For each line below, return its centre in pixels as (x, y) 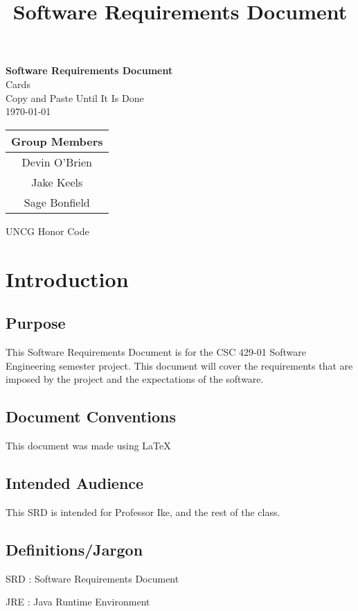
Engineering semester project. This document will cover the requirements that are (179, 365)
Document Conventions (91, 416)
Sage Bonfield (57, 202)
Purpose (36, 323)
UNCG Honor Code (47, 231)
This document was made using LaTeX (88, 445)
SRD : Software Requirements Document (92, 578)
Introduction (67, 278)
